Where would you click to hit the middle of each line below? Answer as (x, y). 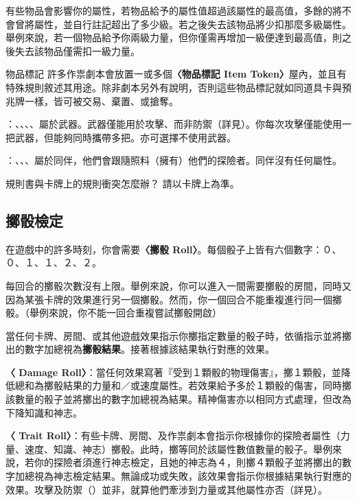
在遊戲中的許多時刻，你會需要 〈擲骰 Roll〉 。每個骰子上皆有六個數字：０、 (174, 249)
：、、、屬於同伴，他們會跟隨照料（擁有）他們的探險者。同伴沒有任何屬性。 (174, 160)
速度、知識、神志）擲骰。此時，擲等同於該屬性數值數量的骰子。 (169, 448)
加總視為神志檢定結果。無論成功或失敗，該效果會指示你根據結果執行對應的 (183, 476)
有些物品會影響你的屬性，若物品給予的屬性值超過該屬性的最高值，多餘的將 (174, 10)
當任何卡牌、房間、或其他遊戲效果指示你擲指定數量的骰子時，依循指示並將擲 (178, 335)
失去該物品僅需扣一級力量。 (77, 50)
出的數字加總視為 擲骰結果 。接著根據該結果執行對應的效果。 (140, 349)
